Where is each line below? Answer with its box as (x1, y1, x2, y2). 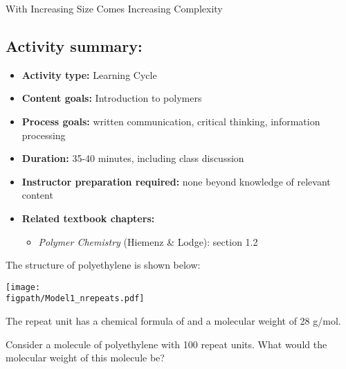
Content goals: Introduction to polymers (21, 91, 202, 105)
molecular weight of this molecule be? (6, 350, 165, 365)
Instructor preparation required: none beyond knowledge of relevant (21, 174, 331, 188)
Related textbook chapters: (21, 210, 155, 225)
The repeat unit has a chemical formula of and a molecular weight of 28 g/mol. (6, 314, 341, 328)
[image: (6, 282, 41, 292)
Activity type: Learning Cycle (21, 67, 157, 82)
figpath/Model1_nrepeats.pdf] (6, 294, 145, 304)
